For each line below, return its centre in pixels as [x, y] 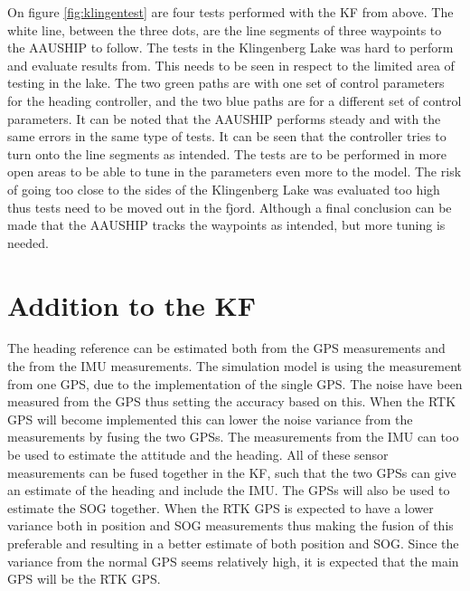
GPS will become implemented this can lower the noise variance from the [210, 419]
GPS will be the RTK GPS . [84, 579]
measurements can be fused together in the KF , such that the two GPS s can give [232, 472]
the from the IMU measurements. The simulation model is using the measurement [235, 366]
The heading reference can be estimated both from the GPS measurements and [226, 348]
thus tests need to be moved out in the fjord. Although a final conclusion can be [230, 207]
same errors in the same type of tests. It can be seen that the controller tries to [227, 136]
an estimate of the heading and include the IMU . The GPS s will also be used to [229, 490]
